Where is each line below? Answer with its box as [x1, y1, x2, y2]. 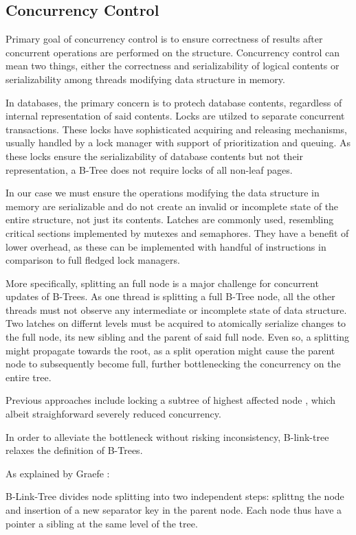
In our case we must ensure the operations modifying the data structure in [5, 185, 320, 200]
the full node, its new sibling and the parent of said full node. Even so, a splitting [5, 330, 350, 344]
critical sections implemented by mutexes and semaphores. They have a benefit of [5, 225, 349, 240]
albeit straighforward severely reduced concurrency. [5, 407, 221, 421]
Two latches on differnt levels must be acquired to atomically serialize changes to [5, 316, 346, 330]
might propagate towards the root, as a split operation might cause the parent [5, 343, 335, 357]
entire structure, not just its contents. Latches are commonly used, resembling [5, 212, 334, 227]
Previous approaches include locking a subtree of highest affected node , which [5, 393, 336, 407]
